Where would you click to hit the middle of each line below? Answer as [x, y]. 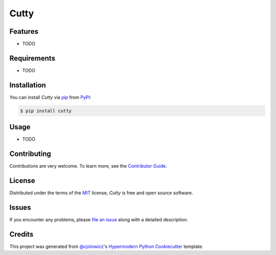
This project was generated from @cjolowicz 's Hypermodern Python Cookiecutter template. [107, 246]
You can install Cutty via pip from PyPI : [50, 97]
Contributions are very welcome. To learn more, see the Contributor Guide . [88, 166]
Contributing [30, 154]
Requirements [32, 58]
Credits [21, 234]
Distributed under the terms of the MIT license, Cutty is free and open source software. [101, 193]
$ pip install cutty [46, 111]
